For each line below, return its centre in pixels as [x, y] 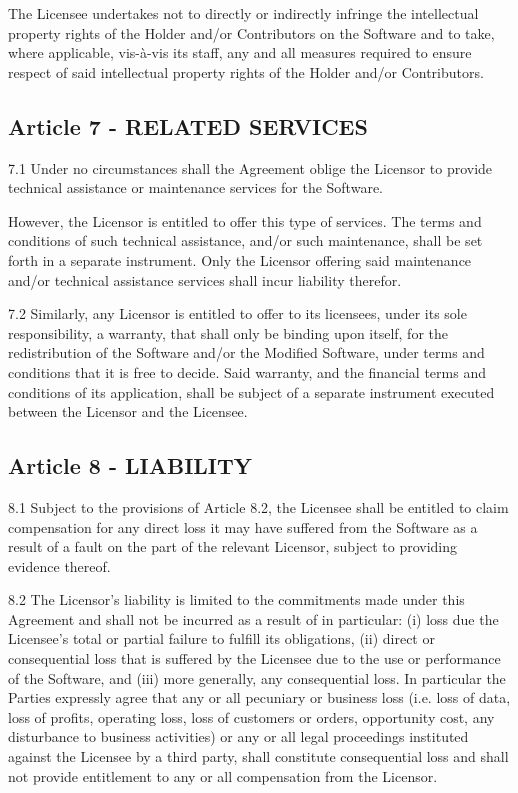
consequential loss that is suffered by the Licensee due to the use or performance [254, 658]
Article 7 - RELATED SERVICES [188, 125]
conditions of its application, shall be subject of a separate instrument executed [251, 391]
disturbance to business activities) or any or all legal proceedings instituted [238, 736]
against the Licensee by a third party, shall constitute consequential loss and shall [258, 756]
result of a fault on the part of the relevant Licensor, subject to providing [233, 546]
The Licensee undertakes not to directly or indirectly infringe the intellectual [243, 13]
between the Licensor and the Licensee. [128, 411]
